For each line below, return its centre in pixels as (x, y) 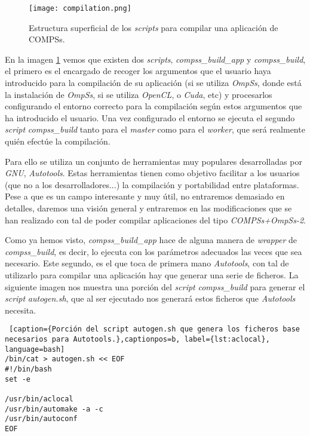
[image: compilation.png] (80, 8)
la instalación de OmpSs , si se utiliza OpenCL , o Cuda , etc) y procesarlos (139, 94)
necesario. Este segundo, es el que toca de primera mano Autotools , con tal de (147, 263)
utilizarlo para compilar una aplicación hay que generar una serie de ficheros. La (152, 274)
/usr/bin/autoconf (41, 419)
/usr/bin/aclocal (39, 399)
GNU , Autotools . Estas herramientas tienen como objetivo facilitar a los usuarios (152, 173)
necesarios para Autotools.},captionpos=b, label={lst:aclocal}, (137, 339)
